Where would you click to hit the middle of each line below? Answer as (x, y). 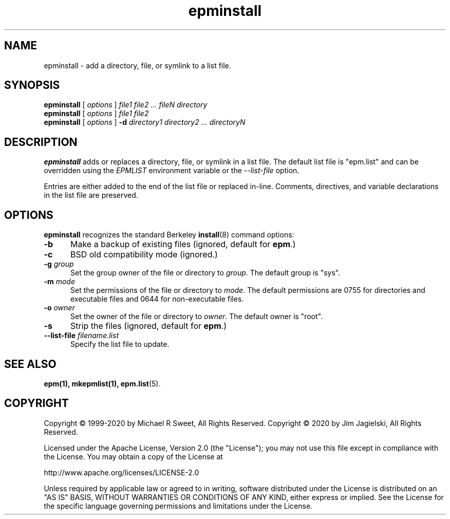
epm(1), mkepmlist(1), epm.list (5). (102, 383)
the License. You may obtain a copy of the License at (133, 456)
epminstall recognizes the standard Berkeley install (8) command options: (169, 235)
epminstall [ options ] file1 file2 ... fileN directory (126, 105)
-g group (59, 264)
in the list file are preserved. (91, 195)
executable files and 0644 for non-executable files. (157, 299)
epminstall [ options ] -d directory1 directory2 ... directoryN (145, 122)
